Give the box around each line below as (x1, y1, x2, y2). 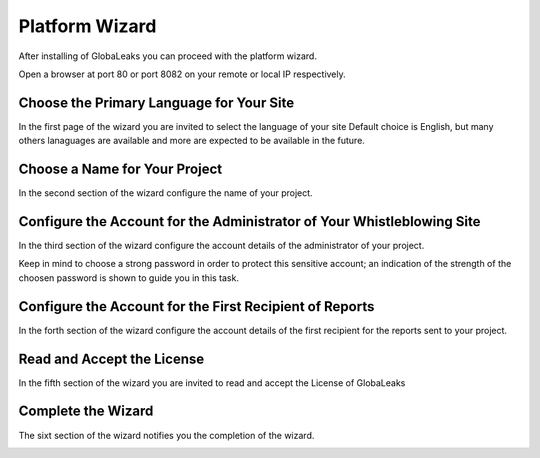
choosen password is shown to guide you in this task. (18, 271, 240, 284)
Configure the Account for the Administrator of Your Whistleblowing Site (18, 213, 481, 230)
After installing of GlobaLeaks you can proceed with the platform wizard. (18, 50, 317, 62)
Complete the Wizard (18, 403, 154, 420)
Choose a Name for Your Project (18, 161, 223, 178)
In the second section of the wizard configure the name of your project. (18, 187, 314, 199)
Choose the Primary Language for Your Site (18, 94, 295, 111)
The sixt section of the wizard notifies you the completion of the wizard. (18, 429, 315, 441)
